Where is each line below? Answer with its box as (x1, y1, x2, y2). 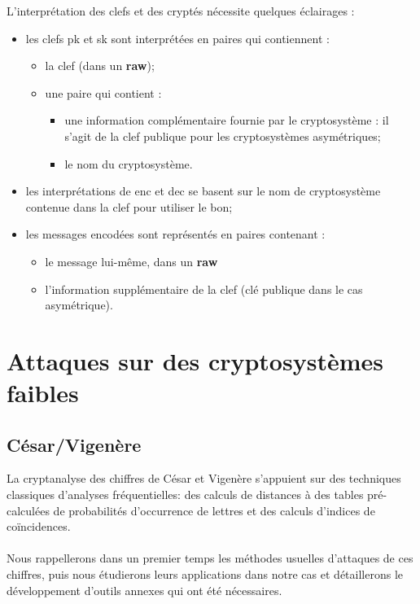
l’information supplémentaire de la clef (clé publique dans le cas (45, 280, 363, 297)
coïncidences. (7, 518, 71, 535)
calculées (7, 501, 50, 519)
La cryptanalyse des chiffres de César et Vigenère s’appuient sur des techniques (7, 470, 401, 487)
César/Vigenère (7, 431, 142, 457)
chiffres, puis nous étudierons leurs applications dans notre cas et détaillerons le (7, 566, 403, 583)
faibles (7, 376, 79, 409)
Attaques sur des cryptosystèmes (7, 344, 383, 377)
